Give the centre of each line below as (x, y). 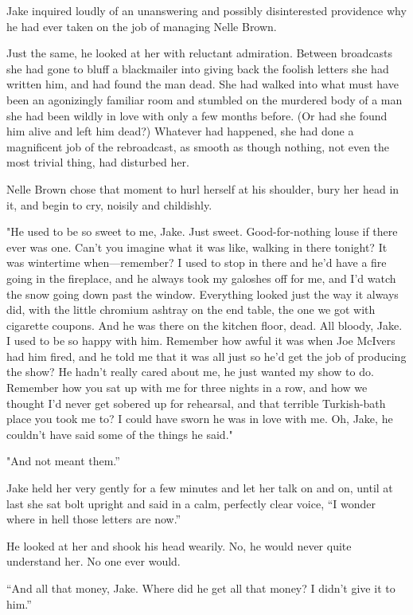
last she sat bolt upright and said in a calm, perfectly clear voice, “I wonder (191, 503)
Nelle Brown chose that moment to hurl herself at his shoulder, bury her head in (203, 188)
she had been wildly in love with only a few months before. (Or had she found (197, 115)
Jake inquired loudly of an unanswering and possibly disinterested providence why (206, 10)
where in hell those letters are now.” (94, 519)
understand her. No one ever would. (94, 561)
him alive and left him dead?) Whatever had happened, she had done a (180, 131)
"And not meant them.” (63, 461)
